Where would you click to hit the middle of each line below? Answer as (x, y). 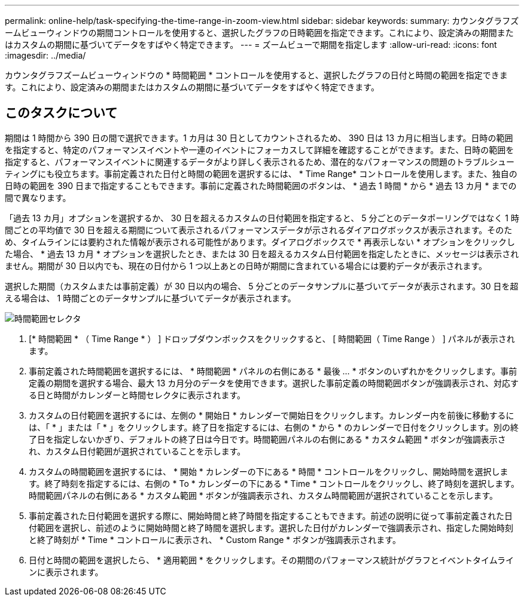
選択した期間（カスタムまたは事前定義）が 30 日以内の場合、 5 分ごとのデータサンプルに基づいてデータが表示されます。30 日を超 (262, 286)
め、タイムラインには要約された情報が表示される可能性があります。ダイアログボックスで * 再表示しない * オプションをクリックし (260, 242)
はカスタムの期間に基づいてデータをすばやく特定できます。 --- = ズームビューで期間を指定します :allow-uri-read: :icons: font (251, 45)
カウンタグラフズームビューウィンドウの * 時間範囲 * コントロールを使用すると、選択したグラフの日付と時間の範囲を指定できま (256, 75)
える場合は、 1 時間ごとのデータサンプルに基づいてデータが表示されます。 (150, 298)
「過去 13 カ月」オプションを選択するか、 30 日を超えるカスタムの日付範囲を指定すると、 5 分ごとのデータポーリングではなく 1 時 (262, 218)
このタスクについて (61, 113)
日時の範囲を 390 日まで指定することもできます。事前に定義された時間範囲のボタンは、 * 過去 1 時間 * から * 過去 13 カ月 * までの (261, 185)
